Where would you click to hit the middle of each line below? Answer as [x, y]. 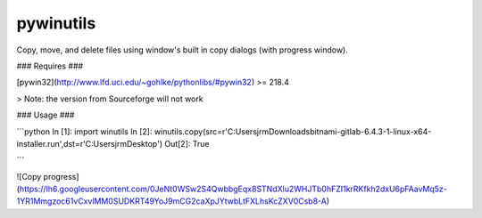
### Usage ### [46, 115]
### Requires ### [50, 66]
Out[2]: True [187, 143]
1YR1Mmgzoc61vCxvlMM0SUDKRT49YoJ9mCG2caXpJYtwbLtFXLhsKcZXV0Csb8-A [172, 201]
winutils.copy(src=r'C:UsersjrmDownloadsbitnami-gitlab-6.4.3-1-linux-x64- [293, 131]
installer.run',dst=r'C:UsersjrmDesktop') [89, 143]
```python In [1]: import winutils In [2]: [84, 131]
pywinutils [56, 23]
